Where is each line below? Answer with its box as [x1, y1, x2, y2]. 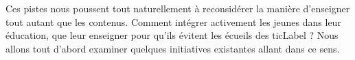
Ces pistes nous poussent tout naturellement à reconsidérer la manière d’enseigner [5, 1, 350, 15]
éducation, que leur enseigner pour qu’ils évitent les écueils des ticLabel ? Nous [5, 28, 339, 42]
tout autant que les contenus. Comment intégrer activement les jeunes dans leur [5, 14, 341, 29]
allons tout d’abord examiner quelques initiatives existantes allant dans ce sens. [5, 41, 340, 55]
